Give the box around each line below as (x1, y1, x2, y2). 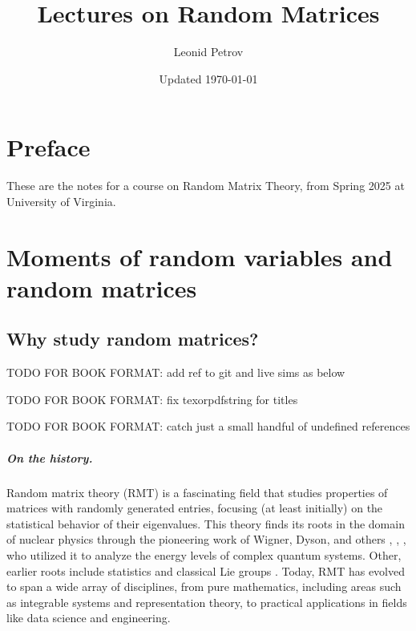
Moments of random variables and (6, 240, 393, 273)
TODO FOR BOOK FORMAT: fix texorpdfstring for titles (6, 390, 298, 407)
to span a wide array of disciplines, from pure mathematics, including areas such (6, 578, 402, 595)
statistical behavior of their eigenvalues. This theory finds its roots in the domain (6, 515, 405, 532)
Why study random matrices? (6, 326, 259, 351)
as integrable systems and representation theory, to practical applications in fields (6, 593, 407, 610)
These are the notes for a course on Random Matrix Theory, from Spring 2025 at (6, 177, 405, 194)
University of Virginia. (6, 192, 116, 209)
